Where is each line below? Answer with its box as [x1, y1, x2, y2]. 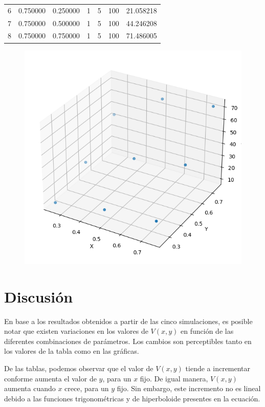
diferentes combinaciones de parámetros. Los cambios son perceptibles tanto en [4, 335, 252, 346]
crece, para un [64, 383, 109, 394]
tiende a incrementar [185, 362, 251, 373]
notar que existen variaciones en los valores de [4, 326, 148, 336]
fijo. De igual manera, [140, 373, 208, 383]
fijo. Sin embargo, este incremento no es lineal [117, 383, 261, 394]
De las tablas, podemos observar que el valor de [4, 362, 153, 373]
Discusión [4, 286, 73, 307]
